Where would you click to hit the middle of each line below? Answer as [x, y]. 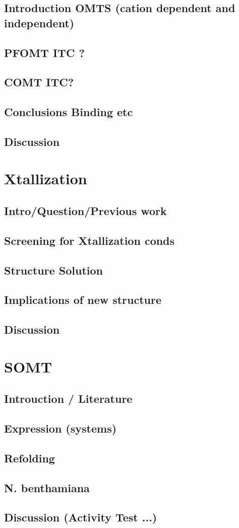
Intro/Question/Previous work [85, 211]
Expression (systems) [61, 428]
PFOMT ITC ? [44, 52]
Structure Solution [53, 270]
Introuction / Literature [68, 399]
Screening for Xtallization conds [89, 240]
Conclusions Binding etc [69, 112]
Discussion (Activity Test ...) [81, 517]
